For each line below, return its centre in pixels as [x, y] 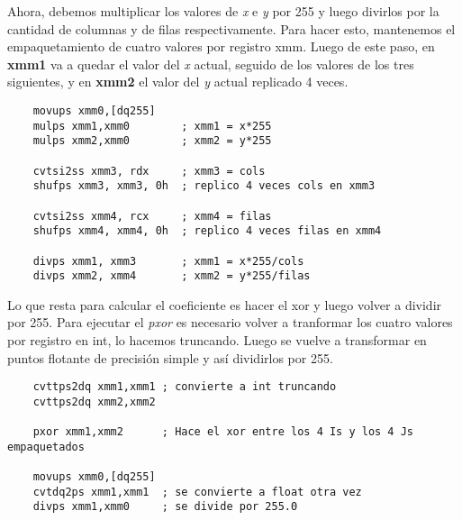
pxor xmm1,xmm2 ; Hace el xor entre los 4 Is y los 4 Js [223, 432]
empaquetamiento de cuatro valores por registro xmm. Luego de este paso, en [221, 46]
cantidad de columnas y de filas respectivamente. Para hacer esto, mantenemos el [231, 28]
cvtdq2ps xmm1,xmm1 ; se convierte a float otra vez [197, 492]
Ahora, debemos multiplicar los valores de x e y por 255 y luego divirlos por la [223, 11]
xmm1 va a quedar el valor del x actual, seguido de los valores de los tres [211, 64]
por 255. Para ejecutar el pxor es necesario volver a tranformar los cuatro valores [230, 322]
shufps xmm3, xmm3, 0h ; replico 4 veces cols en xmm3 [204, 186]
